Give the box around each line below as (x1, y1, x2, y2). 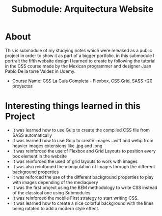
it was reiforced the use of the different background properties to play (12, 174, 154, 180)
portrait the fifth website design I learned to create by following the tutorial (5, 58, 156, 63)
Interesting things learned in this (5, 100, 141, 112)
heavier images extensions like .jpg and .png (12, 143, 103, 149)
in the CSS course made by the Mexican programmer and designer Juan (5, 63, 152, 69)
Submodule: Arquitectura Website (11, 3, 154, 15)
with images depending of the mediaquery (12, 179, 98, 185)
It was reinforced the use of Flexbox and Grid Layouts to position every (12, 148, 156, 154)
